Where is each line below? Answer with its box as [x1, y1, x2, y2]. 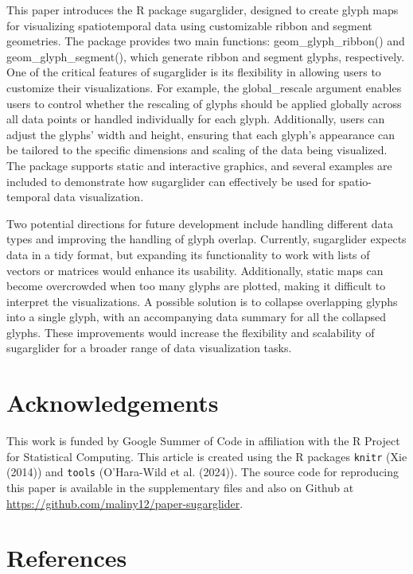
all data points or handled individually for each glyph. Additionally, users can [6, 111, 385, 127]
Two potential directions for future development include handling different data [6, 215, 394, 231]
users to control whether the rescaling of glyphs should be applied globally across [6, 95, 402, 111]
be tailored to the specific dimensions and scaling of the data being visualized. [6, 142, 388, 158]
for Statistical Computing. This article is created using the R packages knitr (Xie [6, 448, 407, 464]
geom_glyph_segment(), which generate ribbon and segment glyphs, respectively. [6, 48, 405, 64]
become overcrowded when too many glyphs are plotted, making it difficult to [6, 277, 386, 294]
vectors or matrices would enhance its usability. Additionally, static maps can [6, 262, 384, 278]
